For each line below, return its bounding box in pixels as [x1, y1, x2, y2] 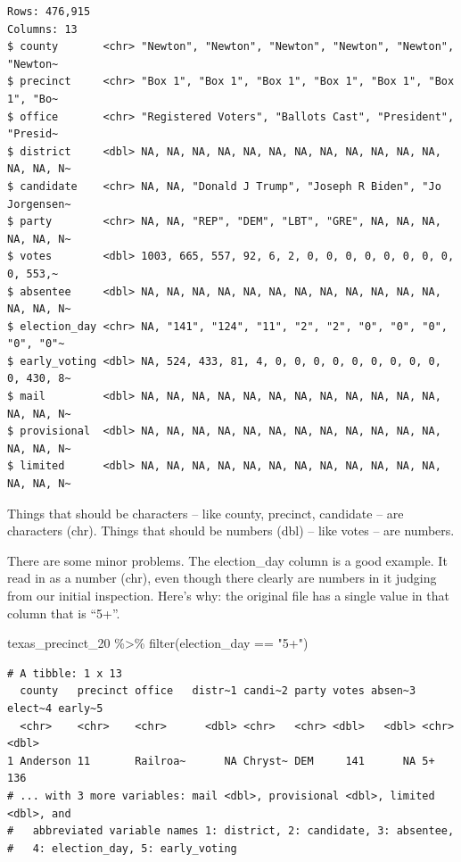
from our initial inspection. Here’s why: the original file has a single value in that [7, 586, 449, 604]
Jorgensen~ [7, 197, 71, 211]
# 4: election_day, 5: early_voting [7, 841, 237, 855]
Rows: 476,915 [7, 5, 91, 18]
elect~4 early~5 [7, 701, 103, 715]
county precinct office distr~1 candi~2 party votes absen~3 [20, 684, 416, 698]
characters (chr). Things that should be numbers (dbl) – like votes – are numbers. [7, 521, 455, 540]
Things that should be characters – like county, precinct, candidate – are [7, 503, 404, 522]
